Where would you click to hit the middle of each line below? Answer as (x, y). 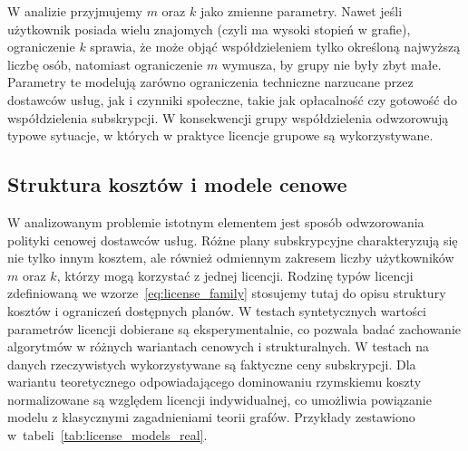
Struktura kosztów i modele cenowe (177, 184)
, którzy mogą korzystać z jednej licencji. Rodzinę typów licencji (235, 275)
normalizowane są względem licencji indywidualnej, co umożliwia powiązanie (219, 399)
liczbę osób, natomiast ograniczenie (105, 64)
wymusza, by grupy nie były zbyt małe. (331, 64)
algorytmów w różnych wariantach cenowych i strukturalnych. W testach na (219, 346)
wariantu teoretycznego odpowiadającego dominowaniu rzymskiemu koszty (214, 382)
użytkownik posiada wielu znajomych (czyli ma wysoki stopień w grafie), (209, 29)
